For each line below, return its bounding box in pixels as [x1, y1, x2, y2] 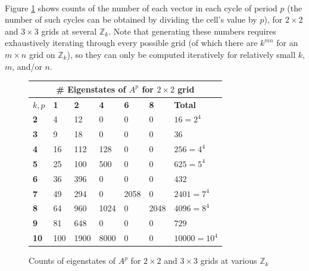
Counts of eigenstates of [29, 254, 116, 267]
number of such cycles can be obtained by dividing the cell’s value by [5, 13, 257, 26]
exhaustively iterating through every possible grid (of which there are [5, 36, 258, 49]
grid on [29, 48, 55, 60]
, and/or [12, 60, 42, 72]
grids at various [200, 254, 257, 267]
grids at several [41, 24, 97, 37]
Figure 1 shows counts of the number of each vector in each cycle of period [5, 1, 277, 14]
